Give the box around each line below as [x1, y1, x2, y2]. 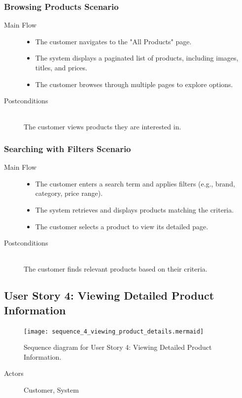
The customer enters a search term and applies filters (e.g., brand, [35, 178, 235, 188]
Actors [4, 368, 24, 378]
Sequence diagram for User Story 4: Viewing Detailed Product [24, 342, 212, 352]
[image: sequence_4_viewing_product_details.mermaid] [24, 328, 204, 335]
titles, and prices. [35, 62, 87, 72]
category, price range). [35, 188, 103, 198]
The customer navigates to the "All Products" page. [35, 36, 192, 46]
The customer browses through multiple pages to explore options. [35, 79, 233, 89]
